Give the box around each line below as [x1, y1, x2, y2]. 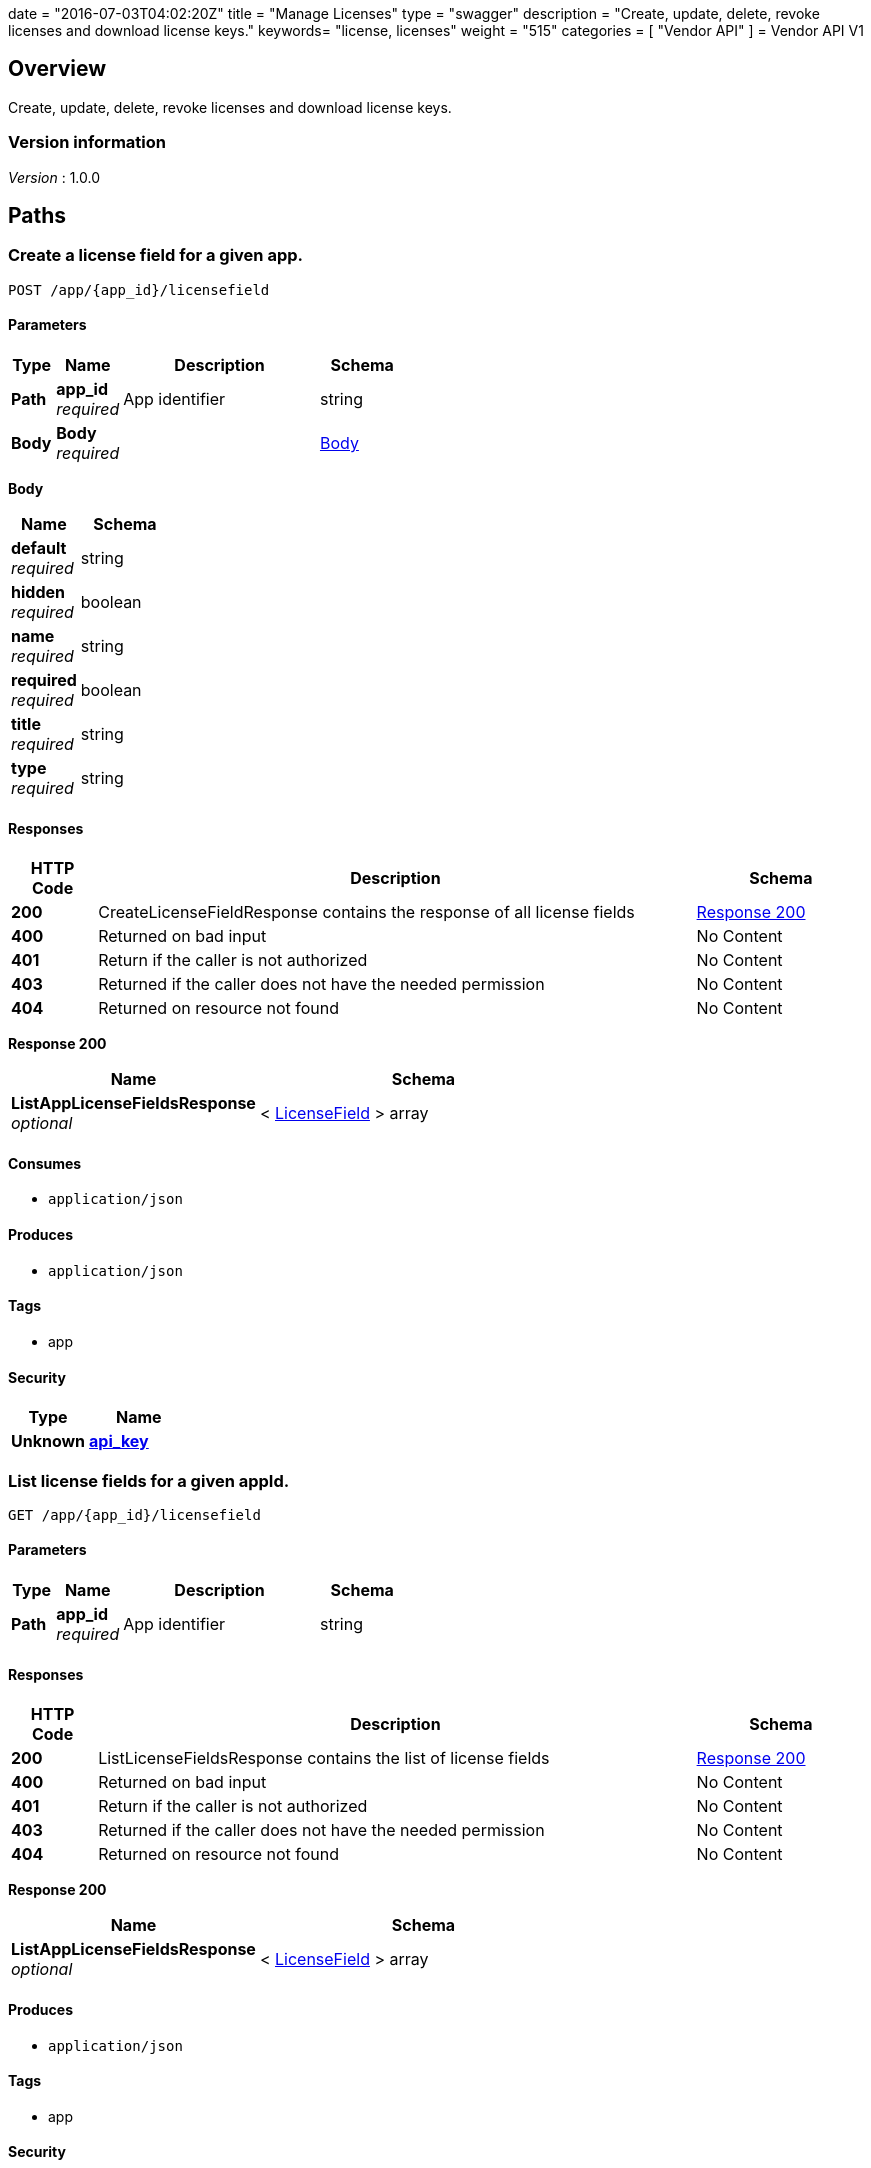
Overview [8, 56, 107, 82]
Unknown [11, 1431, 86, 1452]
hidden [11, 582, 65, 603]
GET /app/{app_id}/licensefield [8, 1506, 261, 1523]
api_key [89, 1431, 149, 1452]
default [11, 538, 67, 559]
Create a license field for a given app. [8, 245, 304, 266]
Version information [8, 132, 166, 153]
